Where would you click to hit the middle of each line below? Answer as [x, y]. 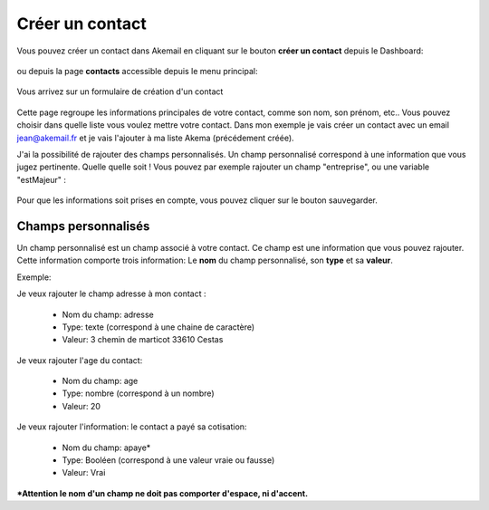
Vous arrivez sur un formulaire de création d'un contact [120, 91]
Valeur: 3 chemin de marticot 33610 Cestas [143, 340]
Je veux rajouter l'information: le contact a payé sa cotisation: [132, 427]
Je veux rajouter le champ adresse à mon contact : [112, 293]
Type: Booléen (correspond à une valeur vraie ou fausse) [168, 460]
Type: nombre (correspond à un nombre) [138, 393]
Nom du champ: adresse [108, 314]
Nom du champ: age [100, 381]
